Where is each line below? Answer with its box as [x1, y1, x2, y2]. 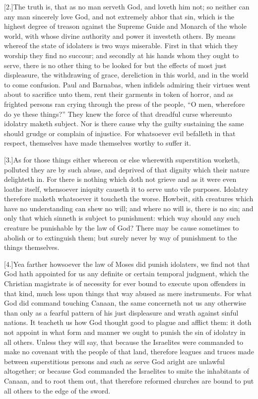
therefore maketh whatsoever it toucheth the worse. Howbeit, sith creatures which [4, 193, 254, 204]
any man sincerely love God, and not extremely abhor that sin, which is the [4, 11, 235, 21]
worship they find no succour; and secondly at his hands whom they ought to [4, 50, 239, 60]
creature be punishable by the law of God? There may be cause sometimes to [4, 223, 239, 233]
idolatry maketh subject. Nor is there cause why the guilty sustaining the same [4, 118, 244, 129]
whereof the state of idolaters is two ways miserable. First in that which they [4, 40, 238, 51]
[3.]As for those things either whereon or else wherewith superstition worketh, [4, 154, 240, 164]
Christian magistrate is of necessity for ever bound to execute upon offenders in [4, 278, 246, 289]
